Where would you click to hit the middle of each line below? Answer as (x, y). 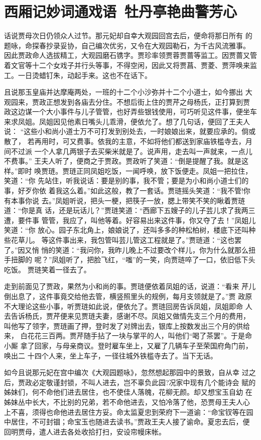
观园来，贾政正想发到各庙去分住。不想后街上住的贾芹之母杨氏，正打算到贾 (127, 101)
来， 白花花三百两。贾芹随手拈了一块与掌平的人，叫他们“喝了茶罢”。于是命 (128, 336)
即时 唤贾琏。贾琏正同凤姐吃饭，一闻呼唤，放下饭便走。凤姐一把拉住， (135, 170)
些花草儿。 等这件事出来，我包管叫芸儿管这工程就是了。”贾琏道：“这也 (119, 240)
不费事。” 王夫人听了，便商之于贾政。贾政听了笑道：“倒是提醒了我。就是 (123, 161)
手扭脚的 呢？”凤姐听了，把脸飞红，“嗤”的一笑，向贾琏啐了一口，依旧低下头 (130, 260)
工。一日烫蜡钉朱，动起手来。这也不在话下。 (78, 75)
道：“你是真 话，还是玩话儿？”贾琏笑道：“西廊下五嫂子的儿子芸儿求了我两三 (130, 210)
